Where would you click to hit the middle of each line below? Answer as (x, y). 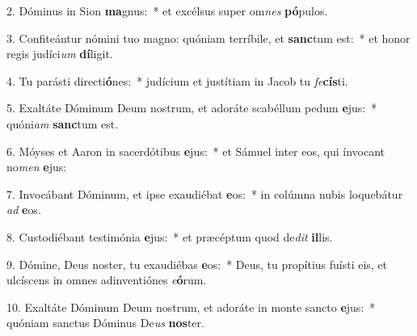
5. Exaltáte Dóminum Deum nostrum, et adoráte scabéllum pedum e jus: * (192, 108)
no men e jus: (37, 167)
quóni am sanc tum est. (63, 123)
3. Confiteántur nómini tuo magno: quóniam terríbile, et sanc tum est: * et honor (208, 38)
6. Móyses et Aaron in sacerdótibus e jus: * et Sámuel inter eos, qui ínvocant (196, 151)
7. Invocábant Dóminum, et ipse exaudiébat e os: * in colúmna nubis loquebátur (205, 193)
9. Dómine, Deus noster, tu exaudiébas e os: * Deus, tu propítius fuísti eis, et (197, 264)
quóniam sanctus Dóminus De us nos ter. (105, 323)
